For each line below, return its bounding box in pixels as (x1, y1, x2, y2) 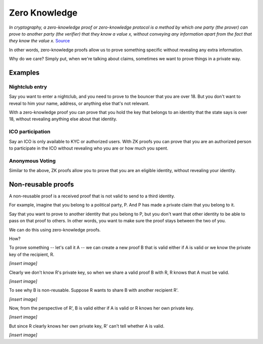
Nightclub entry (9, 83, 47, 90)
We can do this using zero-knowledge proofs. (9, 227, 101, 232)
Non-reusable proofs (9, 180, 74, 189)
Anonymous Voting (9, 157, 56, 164)
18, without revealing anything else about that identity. (9, 116, 117, 122)
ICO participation (9, 128, 51, 135)
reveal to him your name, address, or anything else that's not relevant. (9, 100, 150, 106)
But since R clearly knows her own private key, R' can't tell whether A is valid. (9, 323, 165, 329)
